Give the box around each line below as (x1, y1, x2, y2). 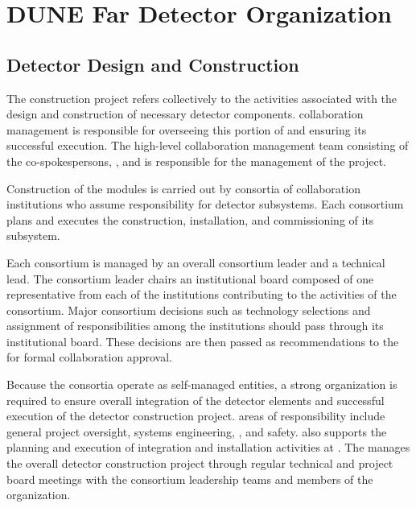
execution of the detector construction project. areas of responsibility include (6, 407, 385, 424)
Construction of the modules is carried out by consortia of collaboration (6, 180, 360, 196)
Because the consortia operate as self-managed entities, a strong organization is (6, 376, 397, 393)
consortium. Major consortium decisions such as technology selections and (6, 301, 371, 318)
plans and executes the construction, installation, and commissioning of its (6, 211, 374, 228)
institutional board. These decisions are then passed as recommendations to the (6, 332, 399, 349)
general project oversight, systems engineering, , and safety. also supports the (6, 423, 387, 440)
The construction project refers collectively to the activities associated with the (6, 89, 397, 106)
